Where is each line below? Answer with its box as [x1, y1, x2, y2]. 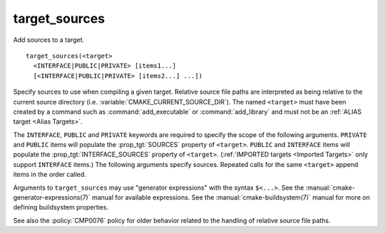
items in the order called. [13, 170, 87, 179]
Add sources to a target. [13, 36, 85, 44]
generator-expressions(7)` [13, 193, 91, 202]
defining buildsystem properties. [13, 203, 109, 212]
